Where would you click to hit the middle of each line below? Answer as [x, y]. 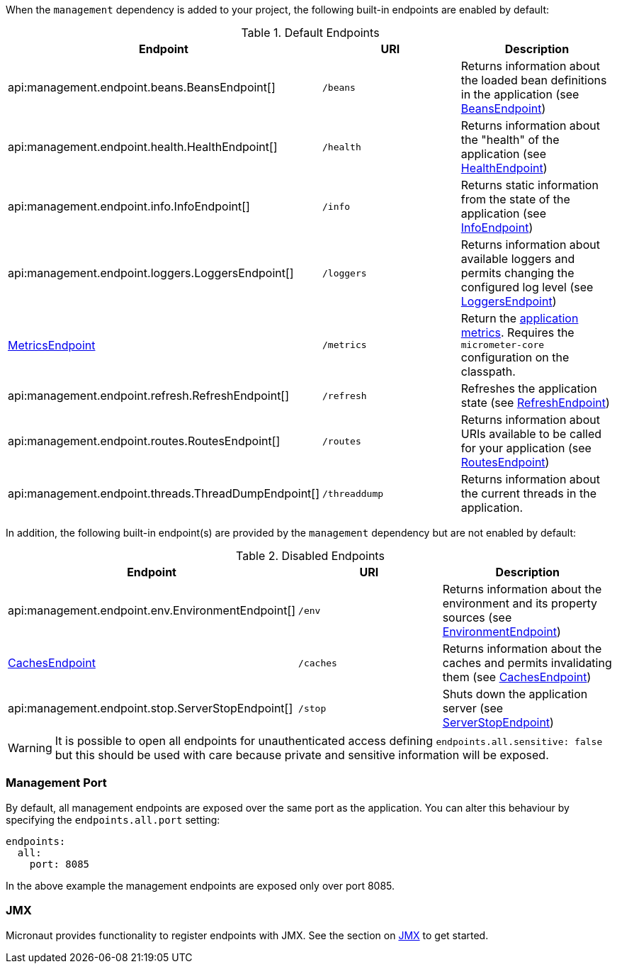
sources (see [477, 617]
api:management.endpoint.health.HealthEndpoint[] [143, 147]
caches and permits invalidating [527, 663]
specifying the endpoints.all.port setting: [113, 819]
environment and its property [520, 603]
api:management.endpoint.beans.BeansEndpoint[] [142, 87]
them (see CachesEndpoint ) [517, 677]
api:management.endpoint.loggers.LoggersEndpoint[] [151, 273]
